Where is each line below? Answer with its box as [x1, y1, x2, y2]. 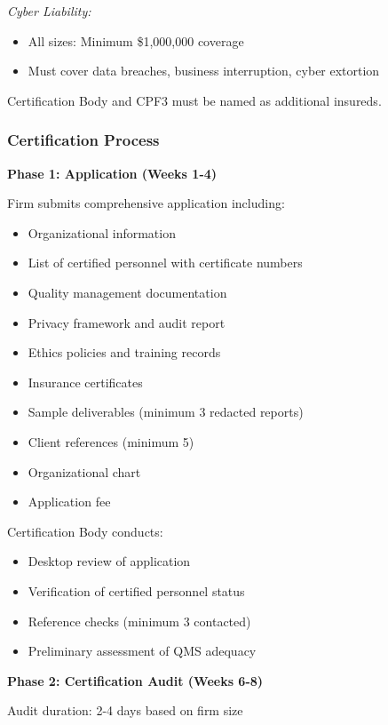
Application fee [28, 492, 111, 511]
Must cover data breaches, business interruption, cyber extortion [28, 61, 380, 80]
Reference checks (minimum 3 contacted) [28, 611, 251, 630]
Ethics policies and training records [28, 343, 221, 362]
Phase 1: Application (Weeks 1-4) [7, 163, 218, 182]
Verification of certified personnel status [28, 581, 245, 600]
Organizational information [28, 223, 176, 242]
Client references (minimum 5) [28, 432, 194, 450]
